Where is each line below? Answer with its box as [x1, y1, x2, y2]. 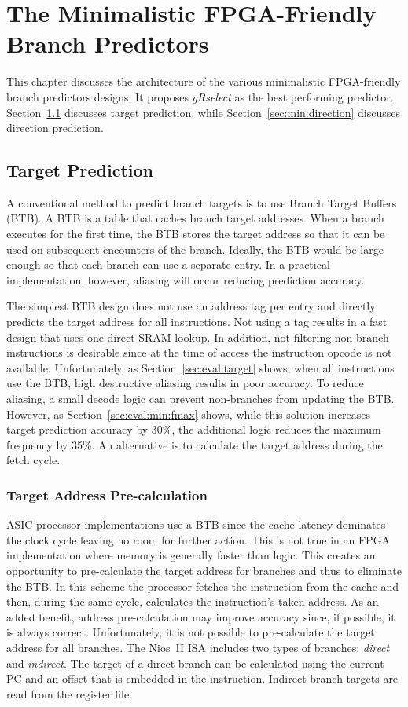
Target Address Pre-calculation [6, 485, 208, 504]
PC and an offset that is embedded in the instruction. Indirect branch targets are [6, 670, 399, 687]
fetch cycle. [6, 452, 61, 468]
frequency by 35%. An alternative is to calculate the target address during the [6, 436, 383, 452]
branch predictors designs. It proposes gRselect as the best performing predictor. [6, 88, 394, 104]
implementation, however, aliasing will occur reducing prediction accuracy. [6, 271, 365, 288]
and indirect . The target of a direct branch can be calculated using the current [6, 654, 384, 671]
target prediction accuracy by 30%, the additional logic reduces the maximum [6, 421, 381, 438]
